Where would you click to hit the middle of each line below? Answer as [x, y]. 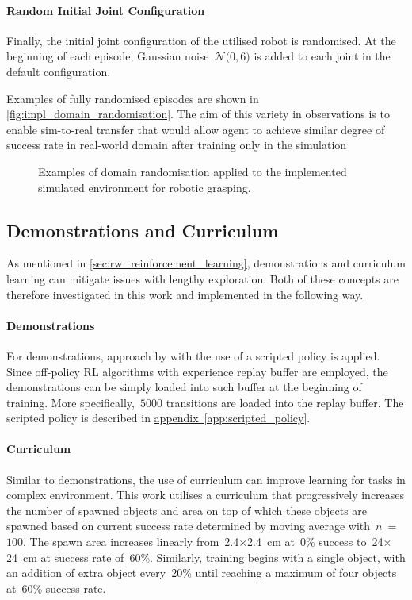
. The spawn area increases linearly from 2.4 [131, 542]
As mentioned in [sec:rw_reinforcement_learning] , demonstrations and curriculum [206, 263]
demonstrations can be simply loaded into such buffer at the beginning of [184, 387]
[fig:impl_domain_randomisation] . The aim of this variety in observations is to [198, 114]
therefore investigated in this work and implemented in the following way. [185, 294]
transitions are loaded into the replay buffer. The [285, 402]
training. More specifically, [71, 402]
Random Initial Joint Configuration [106, 10]
